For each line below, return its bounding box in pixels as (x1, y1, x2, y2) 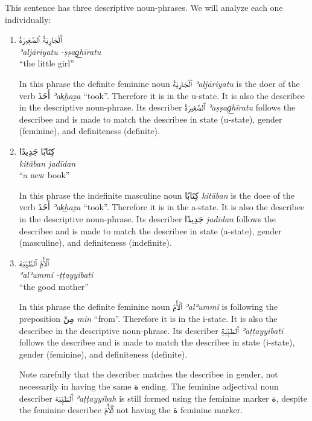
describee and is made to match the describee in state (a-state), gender (19, 224, 282, 237)
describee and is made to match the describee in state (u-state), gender (19, 112, 282, 125)
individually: (5, 13, 51, 25)
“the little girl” (19, 57, 74, 69)
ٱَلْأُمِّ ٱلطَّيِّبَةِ (19, 256, 49, 269)
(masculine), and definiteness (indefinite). (19, 236, 172, 249)
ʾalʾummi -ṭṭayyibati (19, 268, 94, 281)
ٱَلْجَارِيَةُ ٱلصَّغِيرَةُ (19, 33, 62, 46)
